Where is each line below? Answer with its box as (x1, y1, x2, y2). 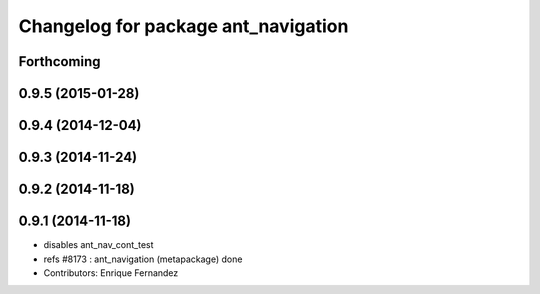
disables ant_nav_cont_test (43, 239, 154, 251)
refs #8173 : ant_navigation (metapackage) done (43, 253, 243, 265)
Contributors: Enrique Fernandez (43, 266, 179, 279)
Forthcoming (18, 53, 101, 70)
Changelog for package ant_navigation (18, 15, 349, 37)
